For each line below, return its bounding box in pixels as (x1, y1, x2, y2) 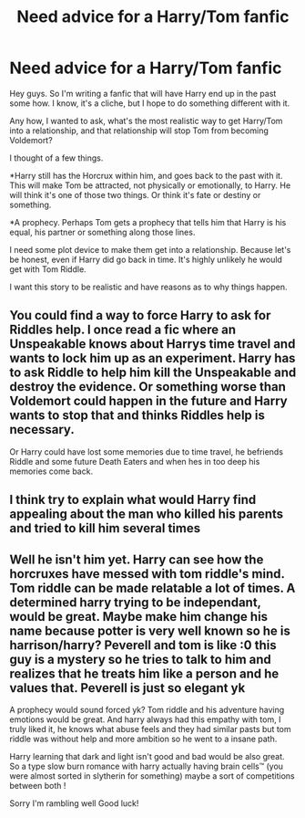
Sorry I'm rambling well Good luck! (9, 797, 139, 809)
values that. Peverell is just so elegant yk (9, 680, 246, 696)
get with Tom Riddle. (9, 263, 86, 275)
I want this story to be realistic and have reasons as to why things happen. (9, 281, 288, 292)
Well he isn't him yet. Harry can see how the (9, 551, 264, 567)
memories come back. (9, 466, 94, 477)
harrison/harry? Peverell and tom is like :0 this (9, 637, 277, 653)
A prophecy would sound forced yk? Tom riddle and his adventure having (9, 704, 285, 715)
